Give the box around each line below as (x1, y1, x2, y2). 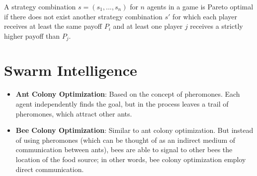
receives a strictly (190, 21, 243, 31)
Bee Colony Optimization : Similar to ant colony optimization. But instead (15, 125, 254, 135)
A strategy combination (4, 1, 76, 11)
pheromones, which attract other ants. (15, 108, 132, 118)
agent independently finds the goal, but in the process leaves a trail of (15, 98, 229, 109)
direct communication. (15, 164, 84, 174)
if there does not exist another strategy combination (4, 11, 163, 21)
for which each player (172, 11, 238, 21)
